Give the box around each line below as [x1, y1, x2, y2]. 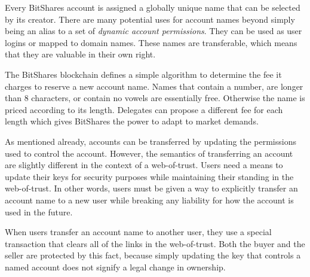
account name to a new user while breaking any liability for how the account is [5, 193, 294, 206]
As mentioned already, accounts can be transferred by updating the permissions [5, 135, 296, 147]
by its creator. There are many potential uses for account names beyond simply [5, 13, 295, 25]
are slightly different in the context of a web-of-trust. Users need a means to [5, 159, 283, 171]
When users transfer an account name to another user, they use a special [5, 226, 272, 238]
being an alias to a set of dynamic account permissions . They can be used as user [5, 25, 302, 37]
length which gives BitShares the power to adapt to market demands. [5, 115, 259, 127]
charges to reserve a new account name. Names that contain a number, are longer [5, 80, 303, 92]
